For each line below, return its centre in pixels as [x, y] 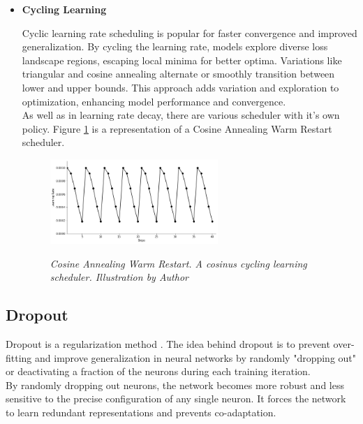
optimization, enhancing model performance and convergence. [154, 101]
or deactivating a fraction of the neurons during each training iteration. [158, 371]
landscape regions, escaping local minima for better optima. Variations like [182, 60]
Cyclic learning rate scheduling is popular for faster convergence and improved [190, 32]
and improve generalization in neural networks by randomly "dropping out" [196, 357]
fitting [19, 357]
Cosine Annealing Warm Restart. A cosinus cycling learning [178, 263]
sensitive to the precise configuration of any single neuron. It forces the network [176, 399]
